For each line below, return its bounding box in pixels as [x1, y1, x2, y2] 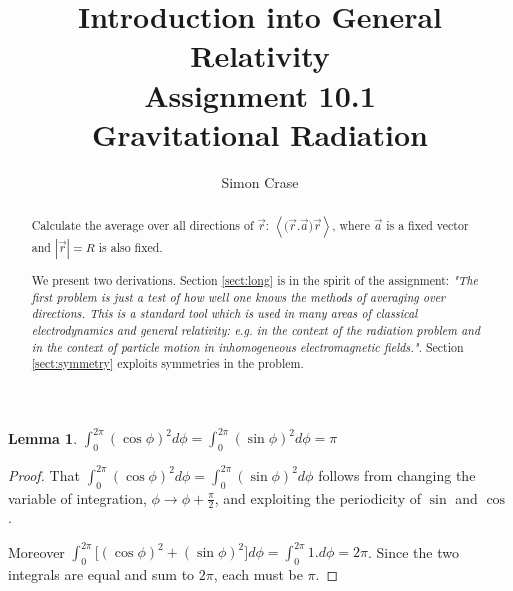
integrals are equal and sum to [8, 564, 195, 585]
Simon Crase [221, 171, 299, 192]
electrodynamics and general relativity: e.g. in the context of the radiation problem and [31, 321, 480, 338]
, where [332, 217, 370, 234]
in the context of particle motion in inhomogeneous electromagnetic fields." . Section [31, 338, 464, 355]
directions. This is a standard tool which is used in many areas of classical [31, 305, 418, 322]
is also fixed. [98, 239, 163, 256]
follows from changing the [318, 464, 476, 485]
